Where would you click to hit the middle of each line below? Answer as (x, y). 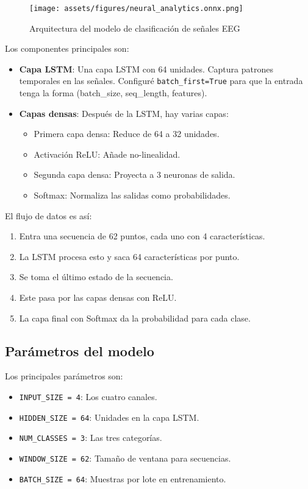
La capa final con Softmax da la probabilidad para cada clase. (135, 318)
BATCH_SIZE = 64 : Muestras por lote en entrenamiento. (123, 478)
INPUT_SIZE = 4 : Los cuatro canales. (88, 397)
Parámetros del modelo (80, 350)
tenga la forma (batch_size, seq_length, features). (113, 93)
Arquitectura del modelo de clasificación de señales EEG (135, 28)
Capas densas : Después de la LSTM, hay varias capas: (124, 113)
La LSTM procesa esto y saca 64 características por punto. (129, 256)
